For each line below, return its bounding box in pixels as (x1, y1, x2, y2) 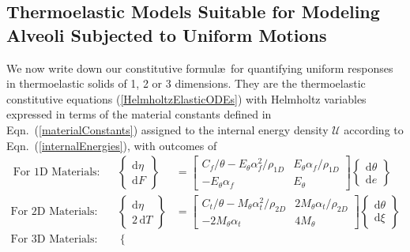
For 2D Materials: (10, 205, 98, 217)
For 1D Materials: (13, 167, 100, 179)
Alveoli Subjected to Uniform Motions (6, 22, 327, 47)
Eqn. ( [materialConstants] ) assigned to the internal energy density (6, 121, 329, 137)
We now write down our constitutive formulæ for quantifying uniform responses (6, 59, 393, 76)
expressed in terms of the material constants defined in (6, 106, 272, 122)
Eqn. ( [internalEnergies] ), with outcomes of (6, 137, 217, 153)
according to (344, 121, 404, 137)
